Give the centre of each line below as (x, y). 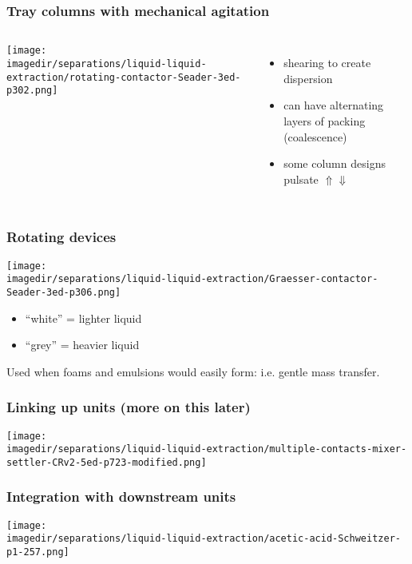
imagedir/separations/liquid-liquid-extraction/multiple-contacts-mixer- (207, 449)
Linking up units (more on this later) (129, 407)
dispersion (308, 78)
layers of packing (325, 121)
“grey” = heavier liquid (82, 345)
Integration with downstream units (121, 496)
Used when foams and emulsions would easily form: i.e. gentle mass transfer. (193, 371)
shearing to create (327, 63)
